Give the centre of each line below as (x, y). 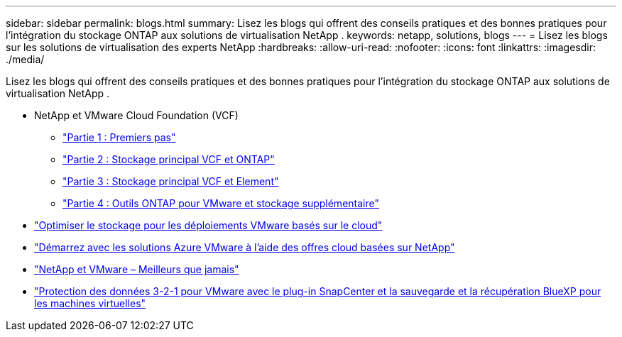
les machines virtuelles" (90, 303)
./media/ (25, 59)
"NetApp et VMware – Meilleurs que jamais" (137, 269)
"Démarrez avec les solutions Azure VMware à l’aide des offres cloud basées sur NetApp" (245, 247)
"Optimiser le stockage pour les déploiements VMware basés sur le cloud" (208, 225)
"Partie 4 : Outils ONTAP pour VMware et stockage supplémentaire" (221, 203)
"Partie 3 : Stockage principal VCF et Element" (171, 181)
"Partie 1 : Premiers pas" (119, 137)
